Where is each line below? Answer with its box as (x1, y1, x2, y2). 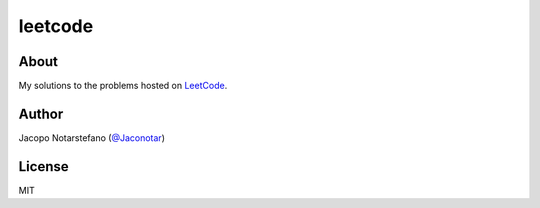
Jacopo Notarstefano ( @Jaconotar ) (18, 131, 165, 144)
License (18, 158, 69, 175)
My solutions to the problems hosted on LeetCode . (18, 80, 228, 92)
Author (18, 105, 64, 122)
